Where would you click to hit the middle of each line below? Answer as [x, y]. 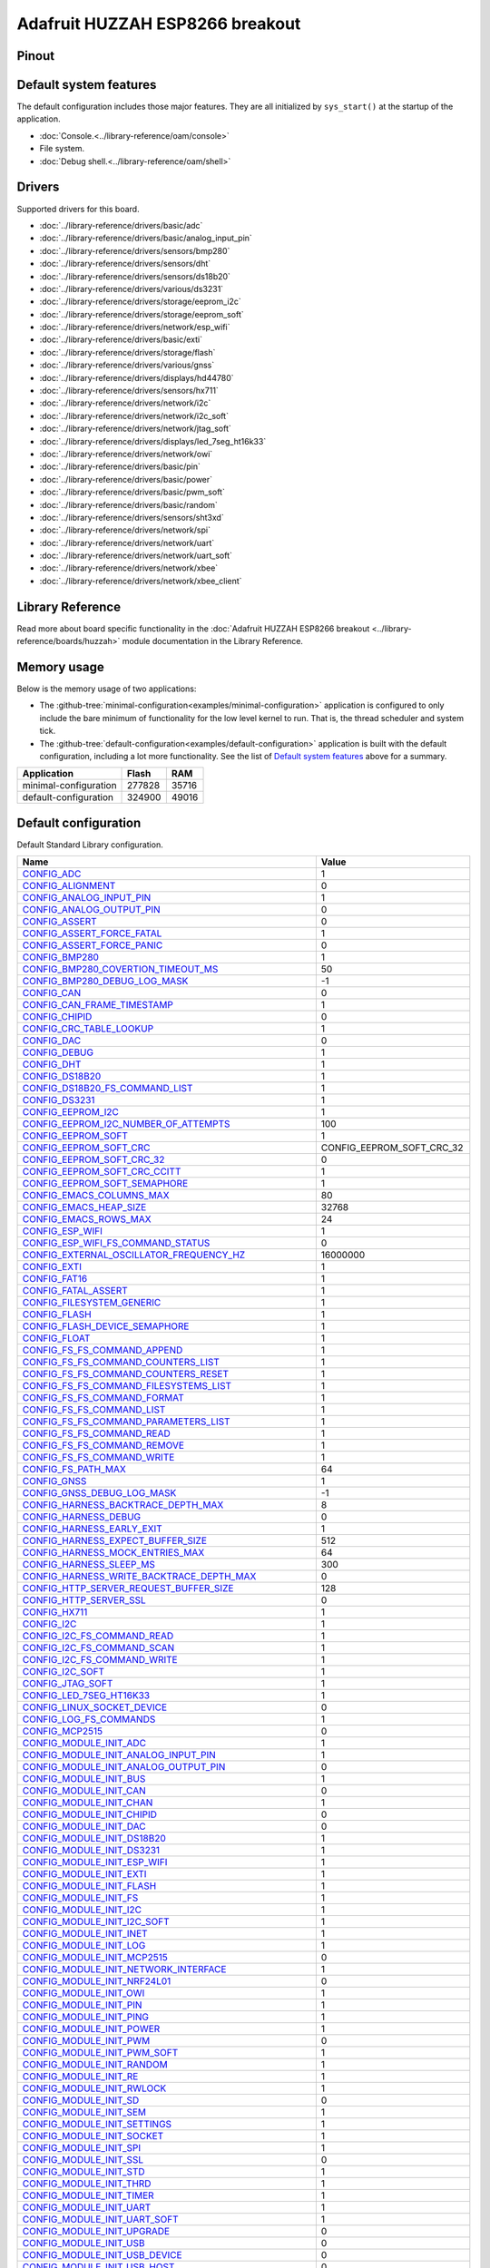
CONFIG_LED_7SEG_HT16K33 [86, 1696]
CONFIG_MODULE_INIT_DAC [84, 1826]
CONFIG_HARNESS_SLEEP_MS [89, 1565]
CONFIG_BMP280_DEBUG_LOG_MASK [105, 982]
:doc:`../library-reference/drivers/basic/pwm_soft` [132, 492]
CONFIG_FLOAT [56, 1338]
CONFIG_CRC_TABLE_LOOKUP [88, 1029]
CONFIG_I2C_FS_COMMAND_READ [98, 1636]
